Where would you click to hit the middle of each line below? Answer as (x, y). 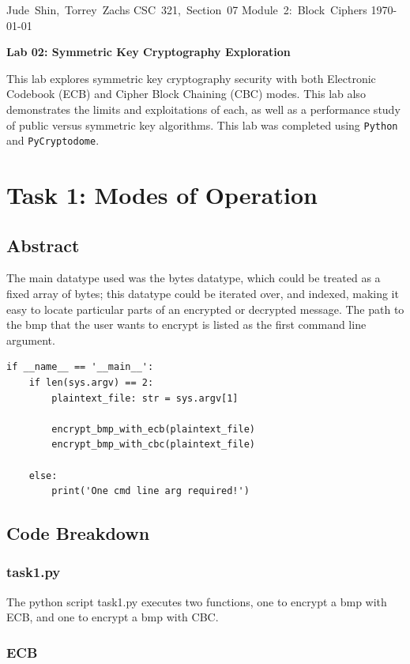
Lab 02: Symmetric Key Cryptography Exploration (149, 52)
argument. (31, 340)
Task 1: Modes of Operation (162, 195)
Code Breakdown (78, 533)
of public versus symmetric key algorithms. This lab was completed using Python (202, 124)
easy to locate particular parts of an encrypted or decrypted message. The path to (205, 309)
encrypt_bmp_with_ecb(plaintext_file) (153, 429)
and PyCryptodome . (53, 140)
